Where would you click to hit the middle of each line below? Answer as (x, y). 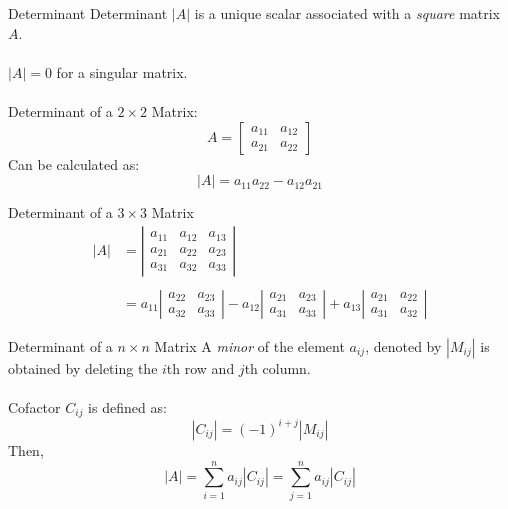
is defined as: (127, 407)
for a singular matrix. (122, 71)
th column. (277, 367)
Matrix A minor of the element (249, 345)
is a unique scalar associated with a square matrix (347, 13)
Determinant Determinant (88, 13)
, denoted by (403, 345)
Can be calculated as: (74, 163)
